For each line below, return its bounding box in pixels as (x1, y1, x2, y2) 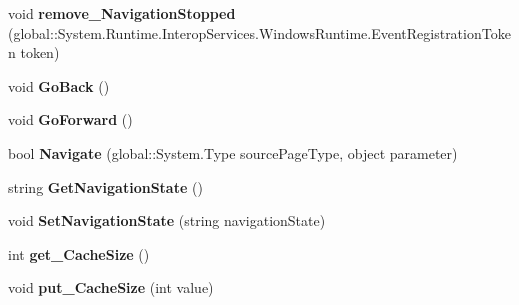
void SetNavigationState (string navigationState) (8, 210, 326, 231)
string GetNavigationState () (8, 176, 203, 197)
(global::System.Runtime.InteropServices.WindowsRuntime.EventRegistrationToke (8, 22, 511, 43)
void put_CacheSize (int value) (8, 277, 214, 298)
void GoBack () (8, 75, 110, 96)
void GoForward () (8, 109, 133, 130)
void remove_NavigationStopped (8, 3, 236, 23)
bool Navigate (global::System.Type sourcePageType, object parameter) (8, 142, 458, 163)
